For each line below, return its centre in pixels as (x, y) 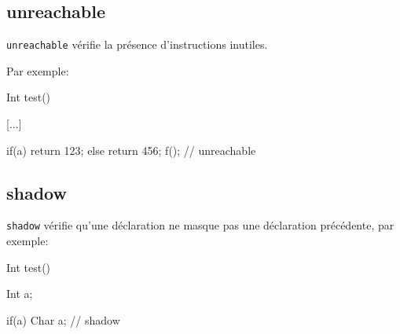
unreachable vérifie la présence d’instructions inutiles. (137, 44)
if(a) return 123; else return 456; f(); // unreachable (131, 150)
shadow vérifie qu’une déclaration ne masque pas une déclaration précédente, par (200, 225)
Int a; (20, 294)
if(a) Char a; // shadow (63, 319)
